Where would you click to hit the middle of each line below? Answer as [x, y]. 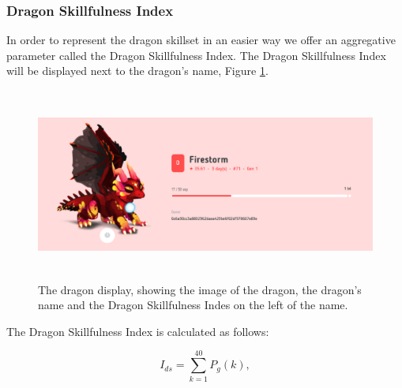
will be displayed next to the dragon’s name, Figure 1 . [137, 71]
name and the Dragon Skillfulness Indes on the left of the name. [193, 305]
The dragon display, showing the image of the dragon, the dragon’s [200, 289]
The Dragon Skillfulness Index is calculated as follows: [138, 331]
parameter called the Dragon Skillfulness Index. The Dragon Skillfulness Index [196, 55]
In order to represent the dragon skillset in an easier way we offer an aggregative [201, 40]
